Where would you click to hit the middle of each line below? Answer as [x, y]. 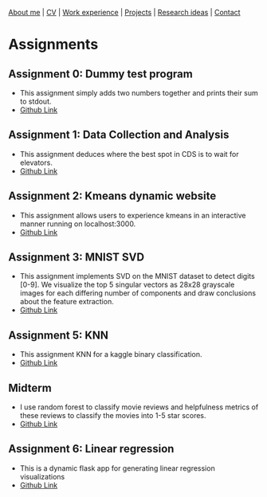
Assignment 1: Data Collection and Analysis [119, 135]
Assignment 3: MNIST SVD [77, 258]
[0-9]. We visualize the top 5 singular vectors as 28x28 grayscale [127, 285]
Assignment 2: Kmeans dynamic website [112, 196]
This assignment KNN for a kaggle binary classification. [111, 354]
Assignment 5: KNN [59, 335]
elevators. [36, 162]
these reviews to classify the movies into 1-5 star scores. [113, 416]
